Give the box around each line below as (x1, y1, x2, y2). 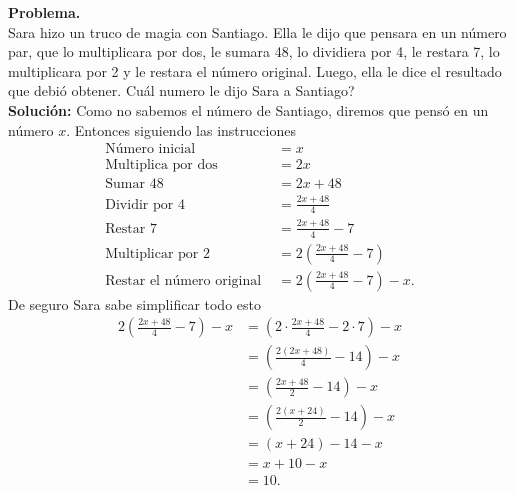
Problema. (8, 2, 81, 22)
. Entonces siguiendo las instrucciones (66, 119, 296, 140)
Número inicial (105, 142, 196, 157)
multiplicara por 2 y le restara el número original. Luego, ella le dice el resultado (8, 60, 502, 81)
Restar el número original (105, 273, 262, 288)
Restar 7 (105, 221, 157, 236)
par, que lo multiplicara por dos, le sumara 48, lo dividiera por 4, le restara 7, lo (8, 41, 500, 62)
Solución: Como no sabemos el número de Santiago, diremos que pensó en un (8, 99, 489, 120)
